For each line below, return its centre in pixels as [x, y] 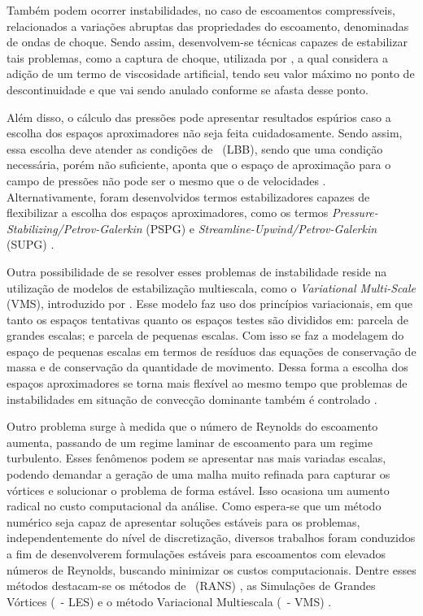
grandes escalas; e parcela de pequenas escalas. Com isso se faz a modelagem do [205, 335]
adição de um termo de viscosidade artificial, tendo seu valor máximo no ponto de [211, 74]
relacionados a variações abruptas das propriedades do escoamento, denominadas [208, 26]
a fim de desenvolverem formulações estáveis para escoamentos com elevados [196, 553]
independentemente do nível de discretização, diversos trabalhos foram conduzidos [211, 538]
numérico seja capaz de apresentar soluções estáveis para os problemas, [183, 521]
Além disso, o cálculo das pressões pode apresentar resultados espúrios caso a [199, 117]
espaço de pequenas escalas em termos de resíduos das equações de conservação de [211, 351]
